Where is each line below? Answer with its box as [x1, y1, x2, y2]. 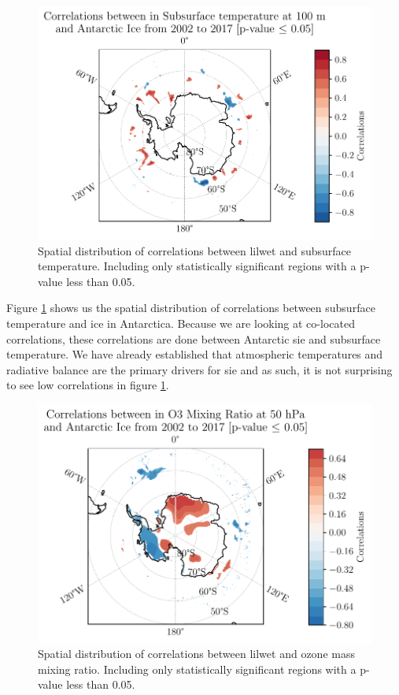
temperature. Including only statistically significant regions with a [38, 258, 357, 274]
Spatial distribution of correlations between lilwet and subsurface [38, 242, 351, 258]
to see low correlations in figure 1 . [6, 377, 169, 393]
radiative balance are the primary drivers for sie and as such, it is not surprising [6, 361, 393, 377]
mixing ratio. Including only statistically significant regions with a [38, 660, 357, 677]
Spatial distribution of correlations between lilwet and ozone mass [38, 645, 355, 662]
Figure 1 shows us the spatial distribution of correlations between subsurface [6, 299, 375, 316]
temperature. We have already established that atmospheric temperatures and [6, 346, 383, 362]
